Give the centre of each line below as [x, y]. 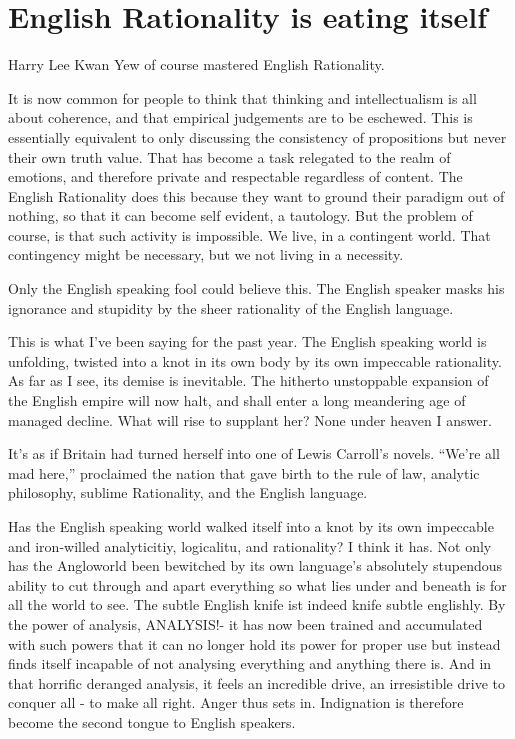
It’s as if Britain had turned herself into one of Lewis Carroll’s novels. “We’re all [254, 453]
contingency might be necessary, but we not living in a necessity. [206, 254]
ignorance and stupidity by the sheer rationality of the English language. [231, 307]
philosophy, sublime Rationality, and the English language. [188, 492]
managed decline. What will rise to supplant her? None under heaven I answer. [250, 419]
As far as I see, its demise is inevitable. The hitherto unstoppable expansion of [248, 380]
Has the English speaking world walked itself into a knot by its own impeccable [251, 526]
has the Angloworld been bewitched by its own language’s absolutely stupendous [255, 565]
